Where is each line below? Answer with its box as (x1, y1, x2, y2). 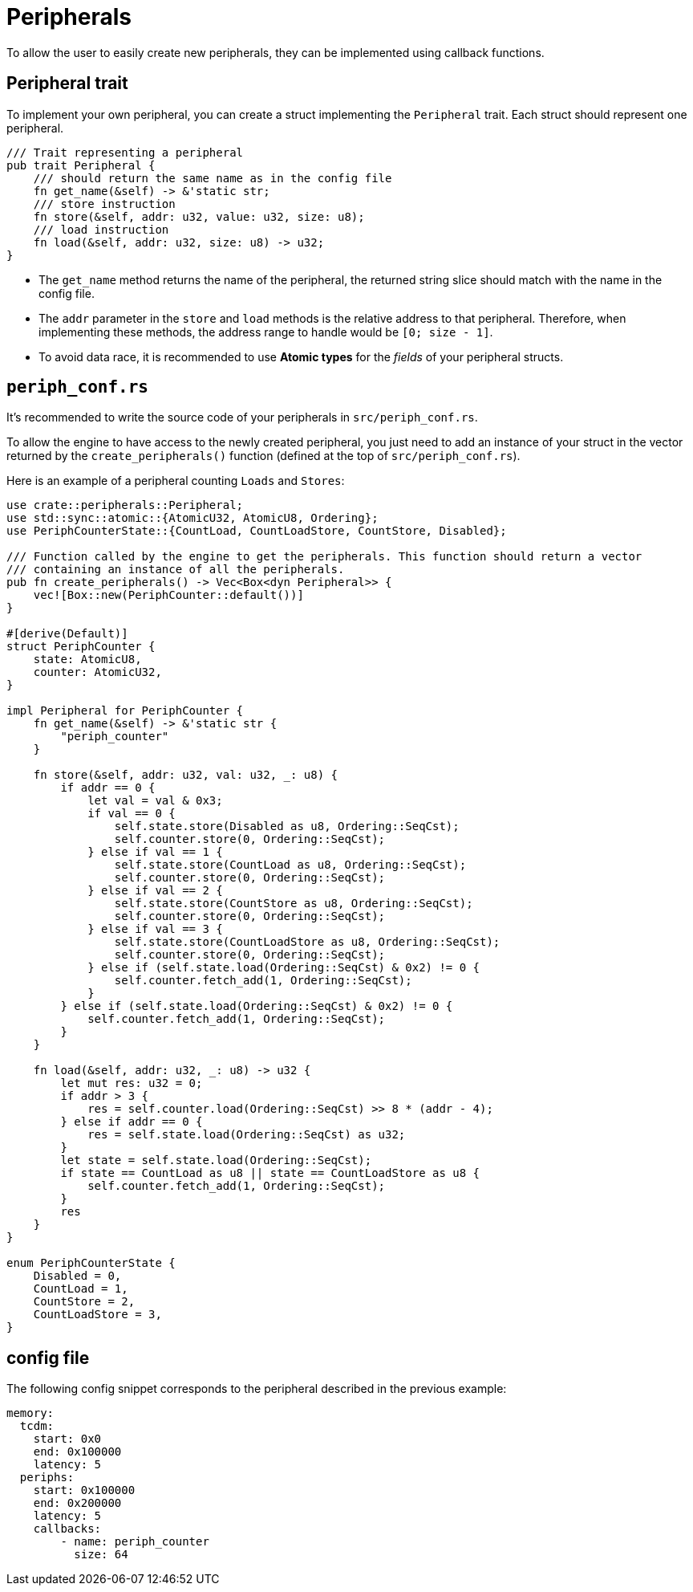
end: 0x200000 (33, 1496, 122, 1510)
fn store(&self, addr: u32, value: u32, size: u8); (33, 210, 365, 223)
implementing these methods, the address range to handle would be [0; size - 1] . (38, 324, 493, 339)
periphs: (19, 1471, 75, 1484)
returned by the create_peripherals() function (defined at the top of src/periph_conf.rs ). (6, 449, 521, 463)
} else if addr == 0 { (60, 1115, 203, 1129)
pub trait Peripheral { (6, 158, 156, 172)
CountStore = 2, (33, 1295, 136, 1309)
